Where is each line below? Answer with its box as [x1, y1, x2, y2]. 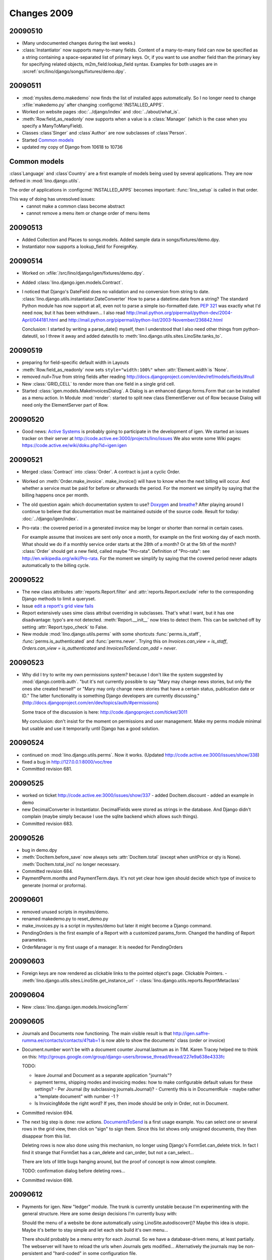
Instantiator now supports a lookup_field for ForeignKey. [22, 243, 138, 249]
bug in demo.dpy [22, 847, 57, 853]
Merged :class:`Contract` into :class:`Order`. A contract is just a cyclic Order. [22, 469, 181, 475]
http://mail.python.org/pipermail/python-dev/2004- [126, 310, 233, 316]
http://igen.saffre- [173, 1030, 210, 1036]
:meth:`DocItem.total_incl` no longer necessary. [22, 861, 120, 867]
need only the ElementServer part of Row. [22, 402, 109, 408]
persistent [22, 1250, 43, 1256]
